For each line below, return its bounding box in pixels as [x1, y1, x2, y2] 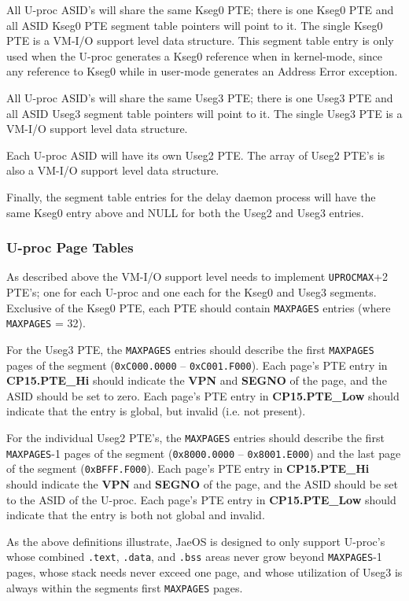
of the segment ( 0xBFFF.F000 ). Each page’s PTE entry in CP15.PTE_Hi [6, 460, 370, 477]
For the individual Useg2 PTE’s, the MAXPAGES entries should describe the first [6, 430, 385, 445]
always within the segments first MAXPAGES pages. [6, 579, 243, 595]
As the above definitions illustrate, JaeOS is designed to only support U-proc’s [6, 533, 385, 549]
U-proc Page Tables [6, 238, 134, 257]
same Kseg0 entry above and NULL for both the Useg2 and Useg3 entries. [6, 204, 364, 220]
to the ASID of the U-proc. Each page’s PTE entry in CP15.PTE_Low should [6, 491, 396, 507]
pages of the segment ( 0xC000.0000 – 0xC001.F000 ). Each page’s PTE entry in [6, 356, 388, 373]
